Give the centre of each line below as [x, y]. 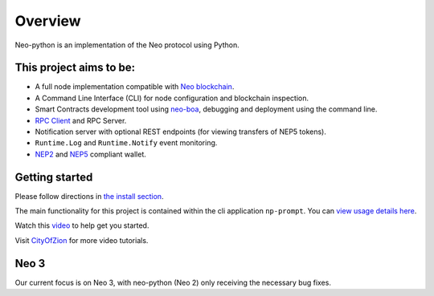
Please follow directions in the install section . [89, 196]
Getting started [54, 177]
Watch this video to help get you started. [82, 225]
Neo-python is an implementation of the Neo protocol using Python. [127, 45]
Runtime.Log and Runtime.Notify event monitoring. [126, 143]
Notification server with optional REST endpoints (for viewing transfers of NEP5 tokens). [181, 132]
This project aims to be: [75, 68]
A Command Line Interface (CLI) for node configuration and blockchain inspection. [172, 98]
